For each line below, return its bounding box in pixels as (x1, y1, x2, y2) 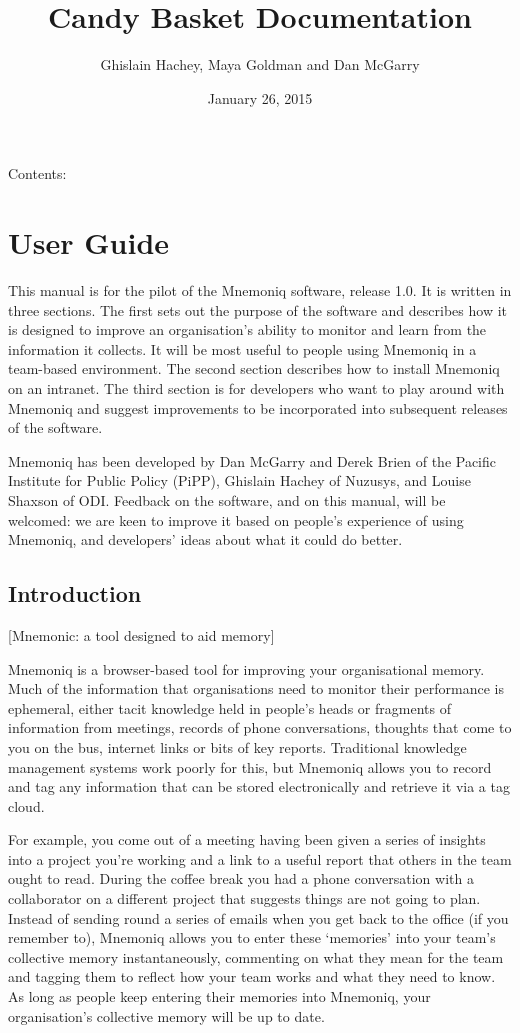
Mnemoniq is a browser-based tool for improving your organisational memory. (8, 658, 485, 679)
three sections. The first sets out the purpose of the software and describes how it (8, 299, 507, 320)
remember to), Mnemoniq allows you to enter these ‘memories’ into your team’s (8, 927, 496, 948)
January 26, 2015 (207, 87, 313, 108)
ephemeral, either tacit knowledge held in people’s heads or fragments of (8, 697, 451, 718)
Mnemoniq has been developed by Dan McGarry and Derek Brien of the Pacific (8, 450, 497, 471)
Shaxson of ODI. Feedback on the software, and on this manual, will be (8, 489, 446, 510)
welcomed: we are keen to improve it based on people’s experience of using (8, 509, 464, 530)
